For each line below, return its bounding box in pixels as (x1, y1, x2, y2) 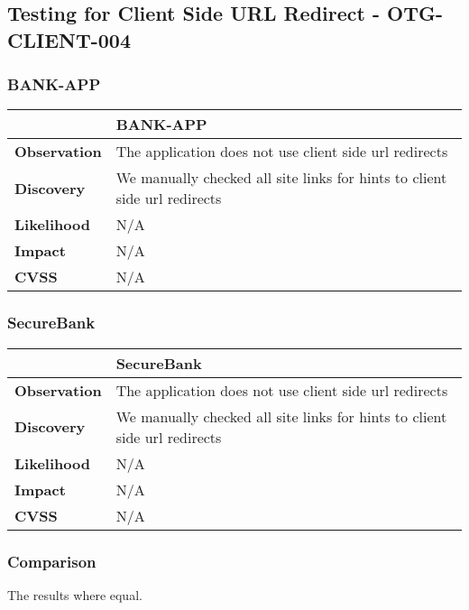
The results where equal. (7, 585, 143, 604)
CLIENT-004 (7, 25, 131, 53)
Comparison (7, 550, 97, 572)
